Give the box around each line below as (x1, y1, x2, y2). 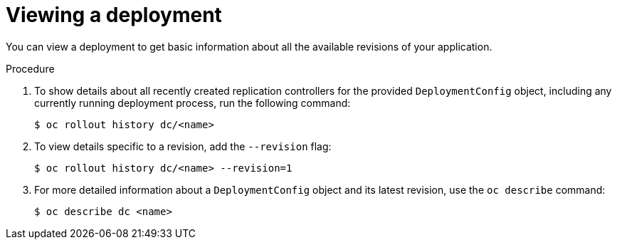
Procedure (6, 62, 55, 75)
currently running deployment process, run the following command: (34, 96, 351, 109)
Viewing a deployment (6, 3, 222, 27)
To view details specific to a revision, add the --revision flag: (34, 140, 332, 152)
